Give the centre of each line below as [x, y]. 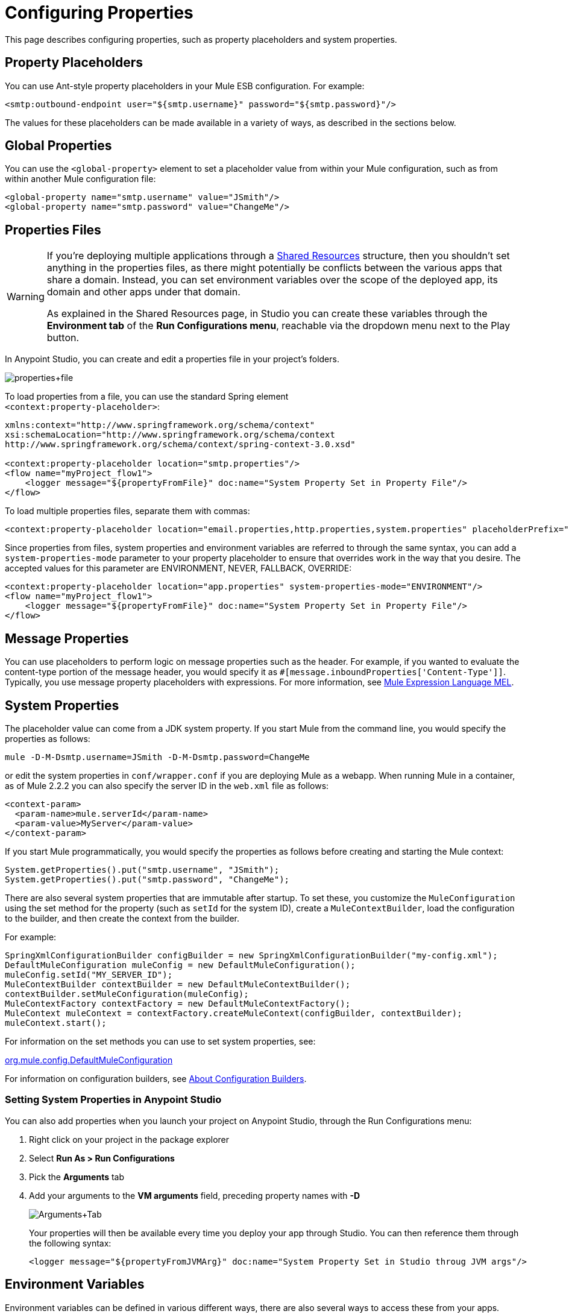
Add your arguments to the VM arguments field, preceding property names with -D [195, 1195]
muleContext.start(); [56, 1023]
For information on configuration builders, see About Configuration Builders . [156, 1078]
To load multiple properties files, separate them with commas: [127, 511]
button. [63, 338]
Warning [26, 297]
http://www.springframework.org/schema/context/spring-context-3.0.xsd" [180, 445]
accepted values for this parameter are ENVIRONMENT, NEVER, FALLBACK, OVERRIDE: [178, 568]
